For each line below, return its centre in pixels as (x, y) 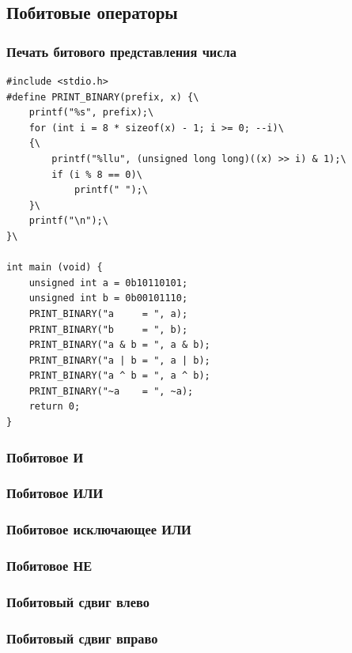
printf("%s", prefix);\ (91, 113)
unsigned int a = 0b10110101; (108, 283)
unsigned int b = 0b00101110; (108, 298)
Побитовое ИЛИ (55, 493)
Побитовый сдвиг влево (78, 601)
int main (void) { (55, 268)
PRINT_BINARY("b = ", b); (108, 329)
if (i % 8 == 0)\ (97, 174)
